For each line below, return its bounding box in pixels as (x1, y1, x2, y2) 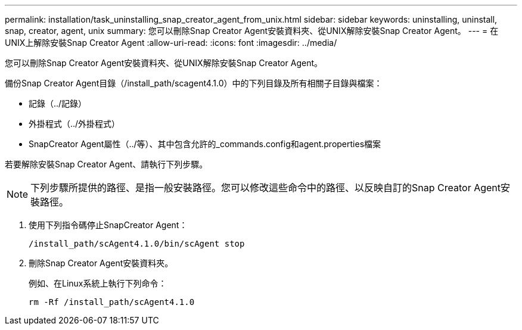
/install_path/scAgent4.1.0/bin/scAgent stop (29, 239, 245, 248)
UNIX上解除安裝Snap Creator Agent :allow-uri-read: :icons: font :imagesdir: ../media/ (5, 38, 337, 48)
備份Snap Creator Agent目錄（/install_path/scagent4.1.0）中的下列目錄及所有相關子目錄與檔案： (5, 78, 383, 88)
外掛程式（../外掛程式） (29, 119, 120, 129)
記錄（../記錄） (29, 98, 87, 108)
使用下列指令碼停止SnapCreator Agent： (29, 220, 188, 230)
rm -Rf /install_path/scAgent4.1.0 (29, 297, 195, 307)
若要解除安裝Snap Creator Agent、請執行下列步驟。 (5, 159, 208, 169)
